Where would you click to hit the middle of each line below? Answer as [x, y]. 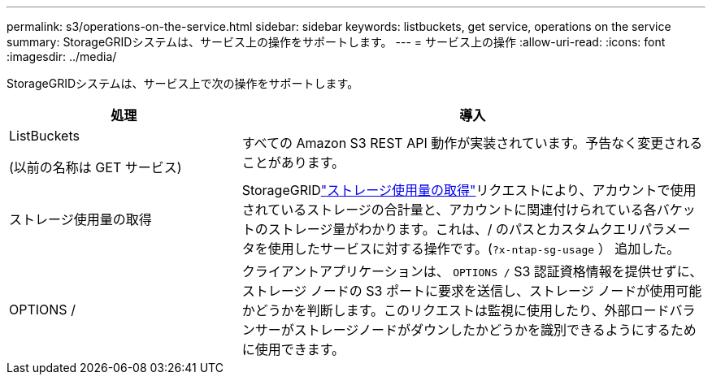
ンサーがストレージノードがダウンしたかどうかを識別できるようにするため [469, 330]
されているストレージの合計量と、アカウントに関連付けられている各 [449, 210]
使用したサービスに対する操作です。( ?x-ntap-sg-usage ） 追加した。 [474, 249]
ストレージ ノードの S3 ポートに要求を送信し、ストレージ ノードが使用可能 [472, 291]
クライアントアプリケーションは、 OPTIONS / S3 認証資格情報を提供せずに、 [472, 271]
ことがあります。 [293, 162]
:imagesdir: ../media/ [62, 56]
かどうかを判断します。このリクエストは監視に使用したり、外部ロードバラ [469, 310]
